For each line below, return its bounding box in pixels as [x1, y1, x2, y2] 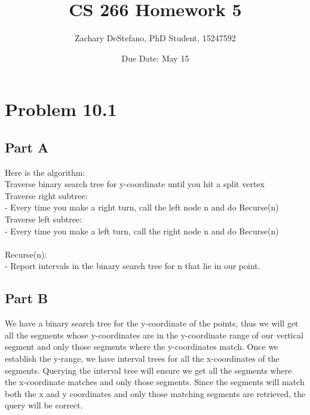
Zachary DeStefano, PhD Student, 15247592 [75, 32, 236, 44]
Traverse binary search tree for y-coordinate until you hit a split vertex [5, 178, 265, 190]
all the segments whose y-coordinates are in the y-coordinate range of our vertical [5, 328, 303, 341]
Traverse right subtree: [5, 189, 88, 202]
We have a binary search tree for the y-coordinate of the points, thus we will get [5, 317, 299, 329]
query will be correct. [5, 399, 83, 411]
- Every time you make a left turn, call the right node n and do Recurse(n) [5, 224, 279, 237]
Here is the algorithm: [5, 166, 85, 178]
